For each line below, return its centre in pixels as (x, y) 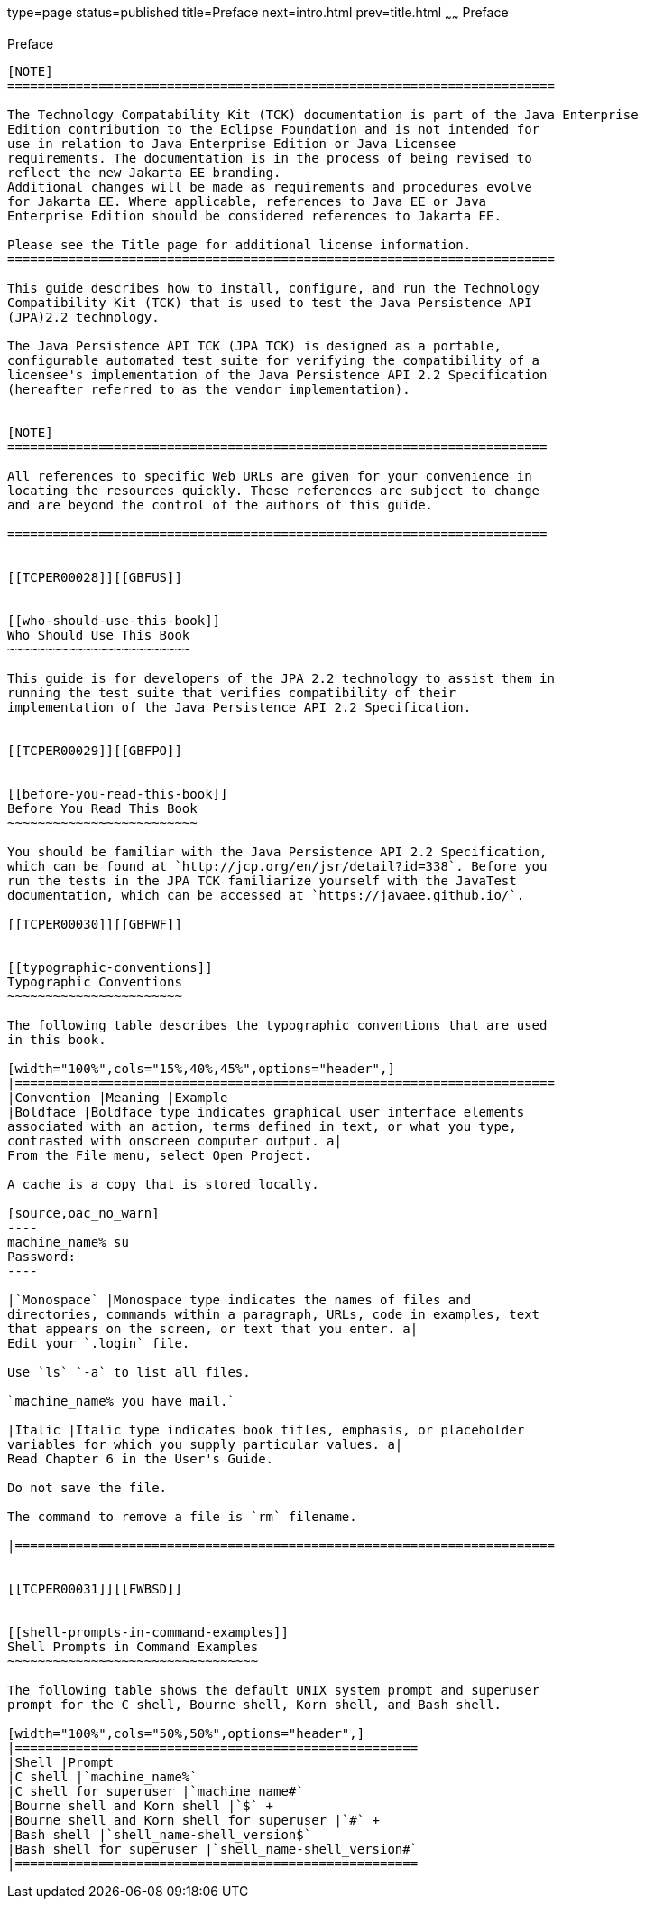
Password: (41, 1256)
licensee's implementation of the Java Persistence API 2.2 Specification (277, 374)
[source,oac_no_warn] (83, 1213)
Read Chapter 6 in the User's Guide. (141, 1458)
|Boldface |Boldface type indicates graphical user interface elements (266, 1112)
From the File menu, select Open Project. (160, 1155)
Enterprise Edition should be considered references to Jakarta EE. (254, 215)
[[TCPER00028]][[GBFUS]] (95, 577)
